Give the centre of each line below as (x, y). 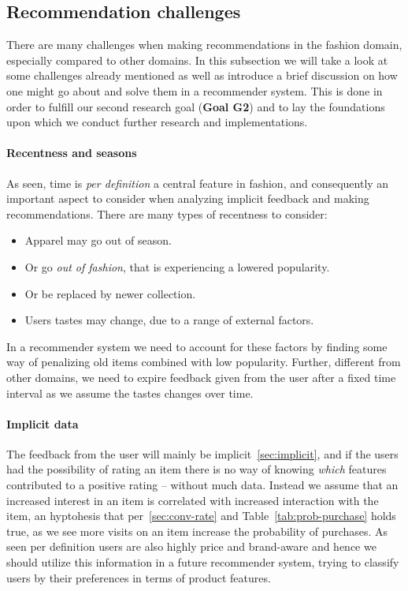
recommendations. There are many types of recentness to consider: (167, 213)
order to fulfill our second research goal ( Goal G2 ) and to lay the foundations (196, 106)
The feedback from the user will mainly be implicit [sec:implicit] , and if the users (202, 453)
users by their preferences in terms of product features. (139, 577)
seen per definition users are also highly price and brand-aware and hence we (191, 546)
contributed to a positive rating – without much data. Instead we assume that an (202, 485)
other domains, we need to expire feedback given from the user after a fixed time (201, 377)
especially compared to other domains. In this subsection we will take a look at (197, 60)
